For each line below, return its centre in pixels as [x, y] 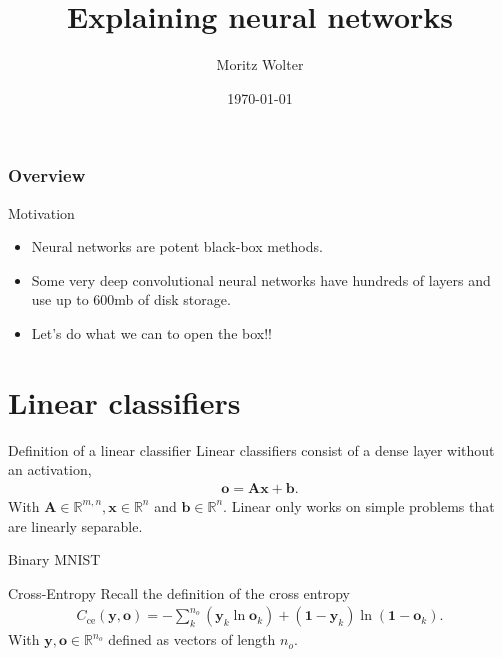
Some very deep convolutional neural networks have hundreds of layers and [261, 279]
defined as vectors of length [192, 639]
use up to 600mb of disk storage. [131, 299]
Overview [47, 175]
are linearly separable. [75, 525]
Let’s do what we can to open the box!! [151, 332]
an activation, [50, 469]
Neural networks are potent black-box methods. [177, 246]
